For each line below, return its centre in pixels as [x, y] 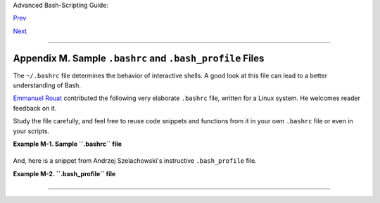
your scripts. [31, 131]
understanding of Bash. [47, 85]
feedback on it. [35, 108]
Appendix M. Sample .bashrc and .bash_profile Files [139, 58]
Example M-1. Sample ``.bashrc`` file [68, 144]
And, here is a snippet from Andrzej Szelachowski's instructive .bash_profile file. [135, 161]
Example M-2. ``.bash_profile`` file [64, 173]
